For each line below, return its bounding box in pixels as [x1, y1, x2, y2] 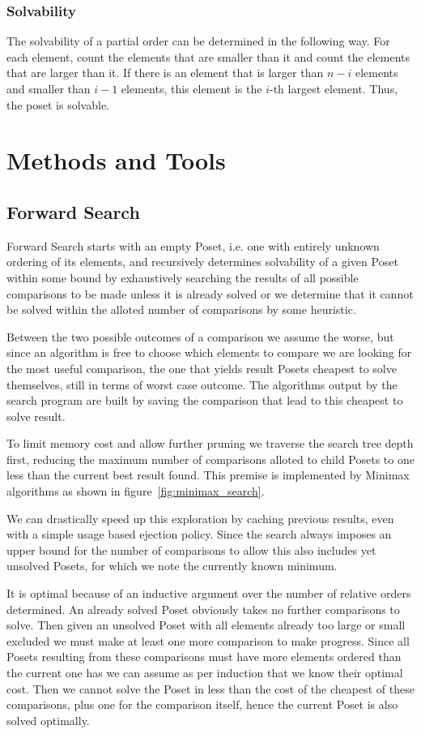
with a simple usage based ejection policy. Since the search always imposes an [6, 526, 392, 543]
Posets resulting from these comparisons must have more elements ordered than [6, 648, 402, 665]
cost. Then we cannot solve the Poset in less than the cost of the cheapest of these [6, 680, 415, 697]
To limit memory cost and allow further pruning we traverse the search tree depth [6, 435, 414, 452]
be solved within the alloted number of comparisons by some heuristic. [6, 301, 356, 318]
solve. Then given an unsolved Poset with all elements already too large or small [6, 616, 406, 633]
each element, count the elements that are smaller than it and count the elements [6, 48, 410, 65]
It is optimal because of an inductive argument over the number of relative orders [6, 585, 411, 602]
